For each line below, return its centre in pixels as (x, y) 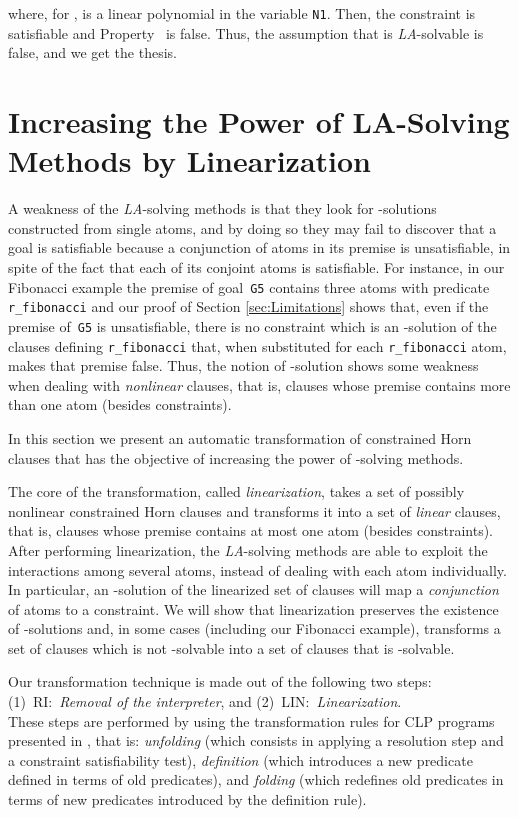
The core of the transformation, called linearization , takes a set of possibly (236, 491)
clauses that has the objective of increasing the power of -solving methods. (236, 457)
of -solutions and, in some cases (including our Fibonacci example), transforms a (254, 628)
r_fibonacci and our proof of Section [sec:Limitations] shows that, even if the (248, 306)
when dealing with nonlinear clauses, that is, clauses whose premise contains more (259, 384)
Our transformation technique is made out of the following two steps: (220, 681)
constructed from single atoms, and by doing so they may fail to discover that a (252, 227)
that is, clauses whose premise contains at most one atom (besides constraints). (251, 530)
